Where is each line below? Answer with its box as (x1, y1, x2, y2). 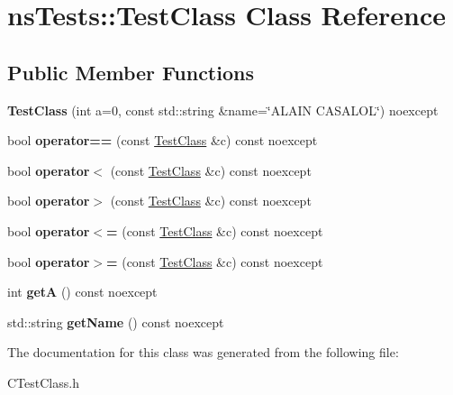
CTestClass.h (7, 372, 79, 391)
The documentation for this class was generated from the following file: (7, 343, 399, 362)
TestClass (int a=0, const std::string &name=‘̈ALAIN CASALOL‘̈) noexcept (7, 100, 439, 119)
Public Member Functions (7, 58, 254, 86)
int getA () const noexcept (7, 282, 158, 301)
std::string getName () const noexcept (7, 312, 224, 331)
